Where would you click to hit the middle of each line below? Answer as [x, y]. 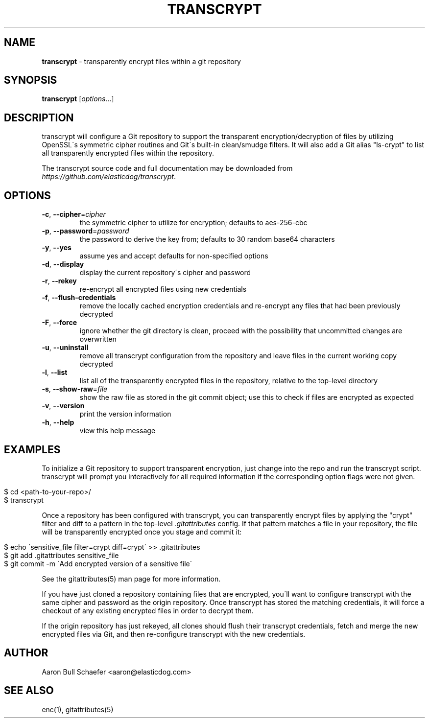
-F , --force [60, 323]
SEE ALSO [29, 691]
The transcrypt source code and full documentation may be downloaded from [167, 168]
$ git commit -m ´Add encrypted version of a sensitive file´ [98, 563]
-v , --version [63, 406]
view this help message [118, 431]
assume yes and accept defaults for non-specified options [174, 256]
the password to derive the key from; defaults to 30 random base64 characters [207, 239]
